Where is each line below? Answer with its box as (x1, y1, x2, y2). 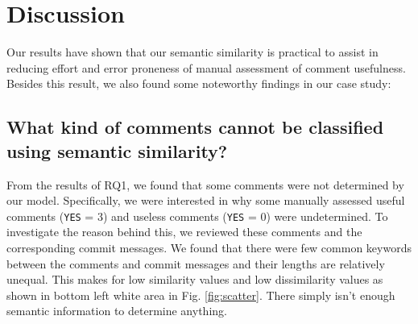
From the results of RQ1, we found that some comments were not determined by (6, 176, 404, 193)
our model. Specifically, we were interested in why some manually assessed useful (6, 192, 405, 209)
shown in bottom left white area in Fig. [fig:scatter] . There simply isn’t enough (6, 286, 395, 303)
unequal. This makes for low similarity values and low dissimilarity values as (6, 271, 383, 288)
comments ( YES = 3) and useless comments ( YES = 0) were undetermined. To (6, 207, 388, 224)
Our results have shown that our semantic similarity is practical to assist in (6, 44, 379, 60)
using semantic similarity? (6, 138, 228, 163)
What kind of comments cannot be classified (6, 114, 384, 139)
